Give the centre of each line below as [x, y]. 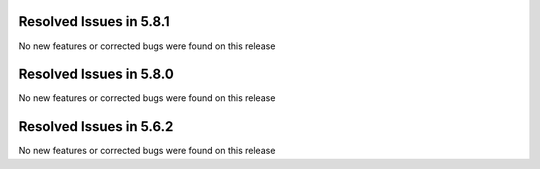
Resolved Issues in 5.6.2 [96, 126]
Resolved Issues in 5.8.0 [96, 74]
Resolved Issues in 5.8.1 [94, 21]
